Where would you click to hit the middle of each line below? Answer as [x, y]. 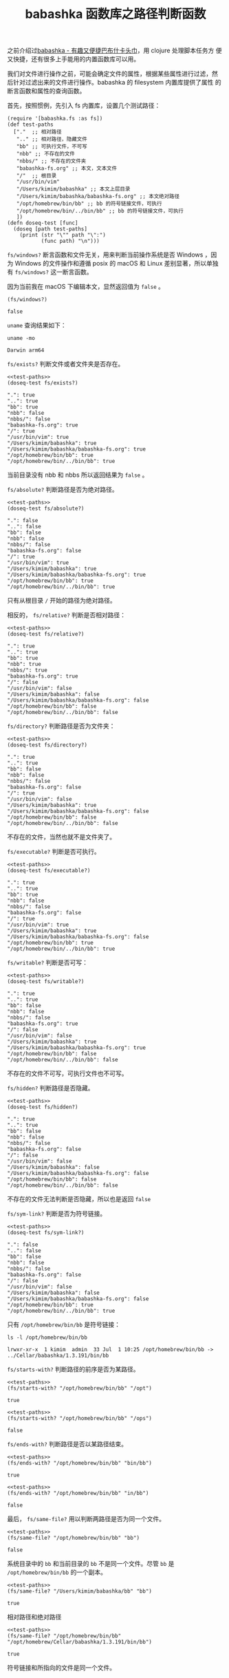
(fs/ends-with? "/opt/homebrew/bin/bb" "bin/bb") [80, 1463]
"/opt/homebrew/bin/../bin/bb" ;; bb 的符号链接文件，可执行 [100, 211]
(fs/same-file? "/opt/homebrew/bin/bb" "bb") [73, 1538]
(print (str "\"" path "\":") [63, 235]
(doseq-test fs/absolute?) [46, 509]
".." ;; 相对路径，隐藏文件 [52, 139]
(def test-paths [30, 125]
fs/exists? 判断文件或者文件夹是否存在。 [66, 364]
